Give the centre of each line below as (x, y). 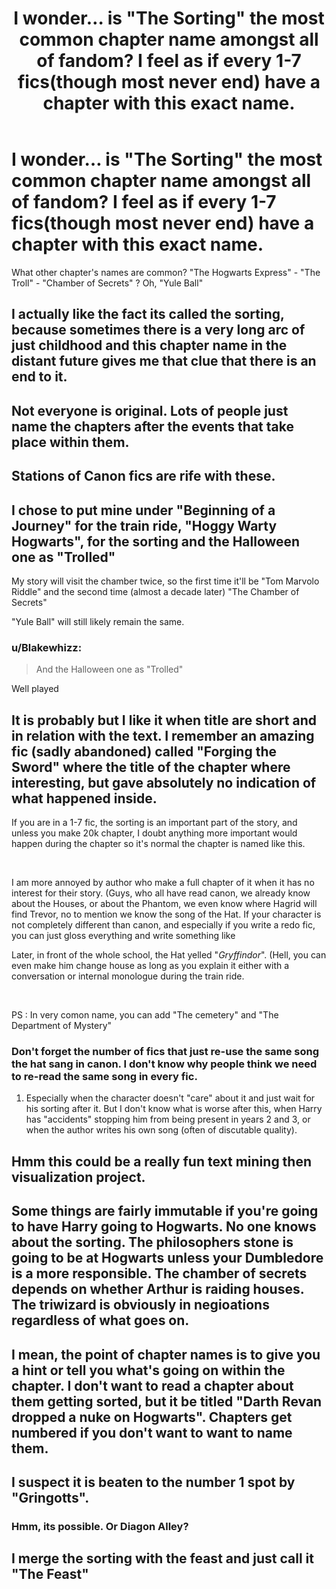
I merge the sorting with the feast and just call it (162, 1558)
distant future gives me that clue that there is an (164, 361)
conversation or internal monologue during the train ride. (128, 976)
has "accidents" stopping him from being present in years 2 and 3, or (168, 1119)
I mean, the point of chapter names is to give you (166, 1354)
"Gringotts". (50, 1497)
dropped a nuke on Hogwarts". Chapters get (152, 1417)
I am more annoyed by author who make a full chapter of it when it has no (163, 883)
